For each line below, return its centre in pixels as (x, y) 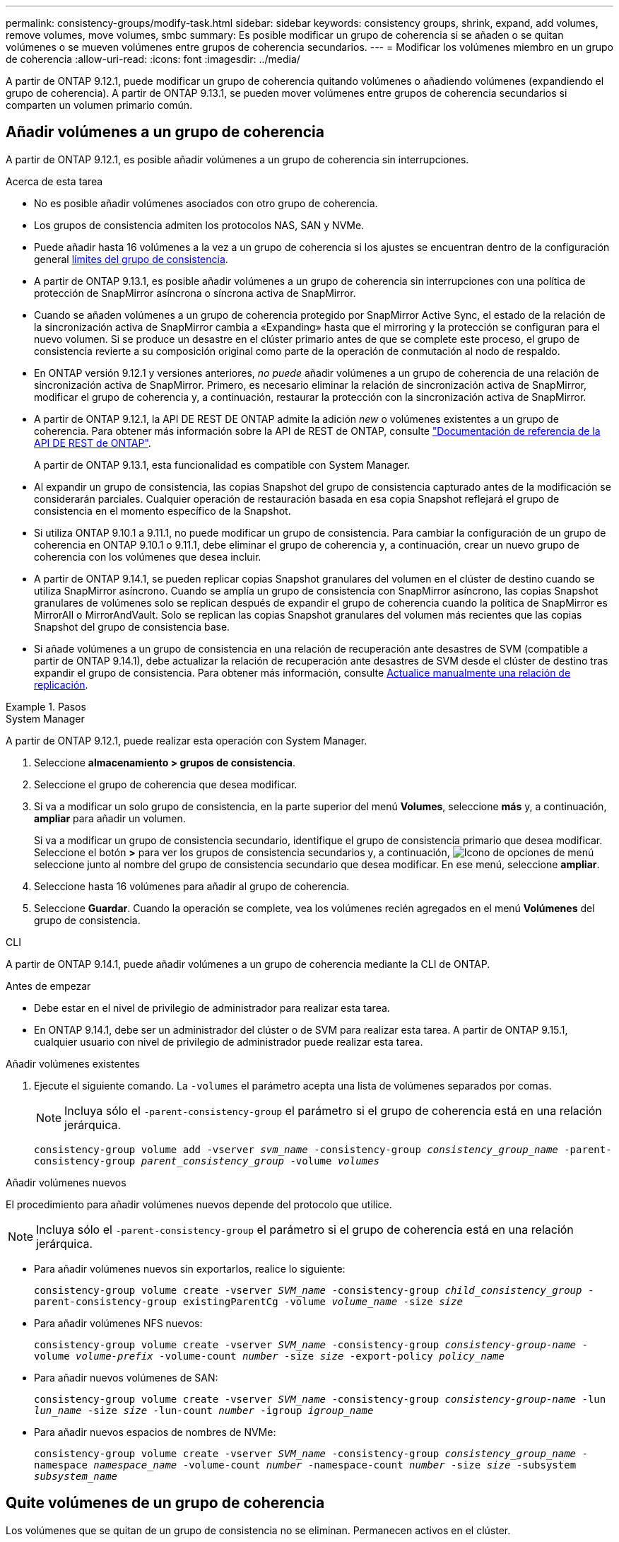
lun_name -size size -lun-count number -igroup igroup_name (204, 1410)
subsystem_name (76, 1476)
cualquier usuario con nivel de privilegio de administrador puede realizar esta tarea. (229, 1041)
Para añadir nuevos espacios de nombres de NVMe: (155, 1432)
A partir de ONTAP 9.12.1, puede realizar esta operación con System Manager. (187, 740)
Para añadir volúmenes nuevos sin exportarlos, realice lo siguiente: (190, 1268)
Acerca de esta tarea (54, 181)
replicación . (61, 684)
